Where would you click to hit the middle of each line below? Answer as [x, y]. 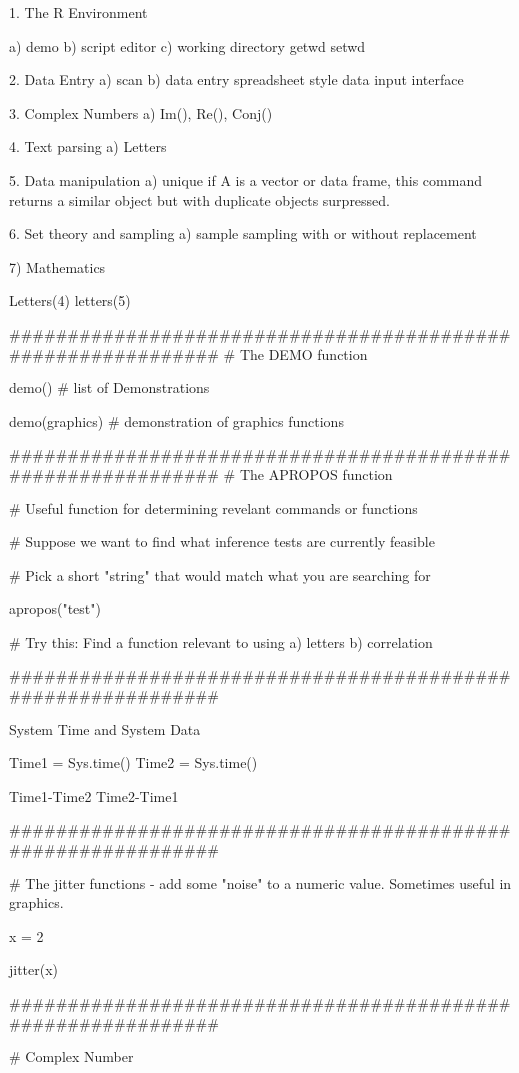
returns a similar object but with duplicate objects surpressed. [200, 199]
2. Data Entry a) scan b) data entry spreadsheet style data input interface [236, 79]
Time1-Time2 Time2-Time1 [94, 795]
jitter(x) [34, 969]
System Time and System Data [105, 728]
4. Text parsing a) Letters [88, 146]
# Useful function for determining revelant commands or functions [213, 507]
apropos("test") [55, 608]
